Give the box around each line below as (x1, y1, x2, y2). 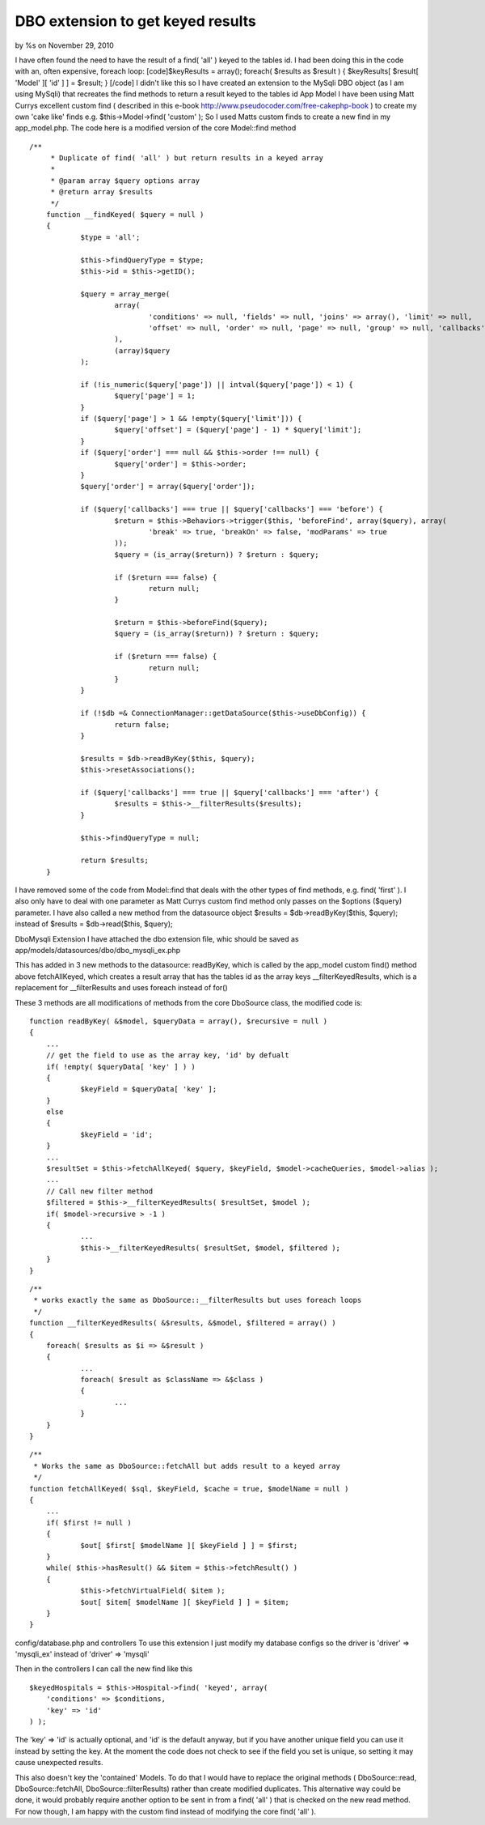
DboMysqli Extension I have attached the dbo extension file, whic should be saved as (15, 934, 299, 943)
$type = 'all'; (80, 232, 141, 242)
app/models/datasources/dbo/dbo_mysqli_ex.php (15, 946, 181, 955)
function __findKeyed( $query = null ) (45, 211, 205, 219)
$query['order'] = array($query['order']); (80, 482, 255, 491)
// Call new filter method (45, 1186, 154, 1196)
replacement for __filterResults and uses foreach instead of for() (15, 983, 228, 993)
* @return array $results (50, 187, 154, 197)
